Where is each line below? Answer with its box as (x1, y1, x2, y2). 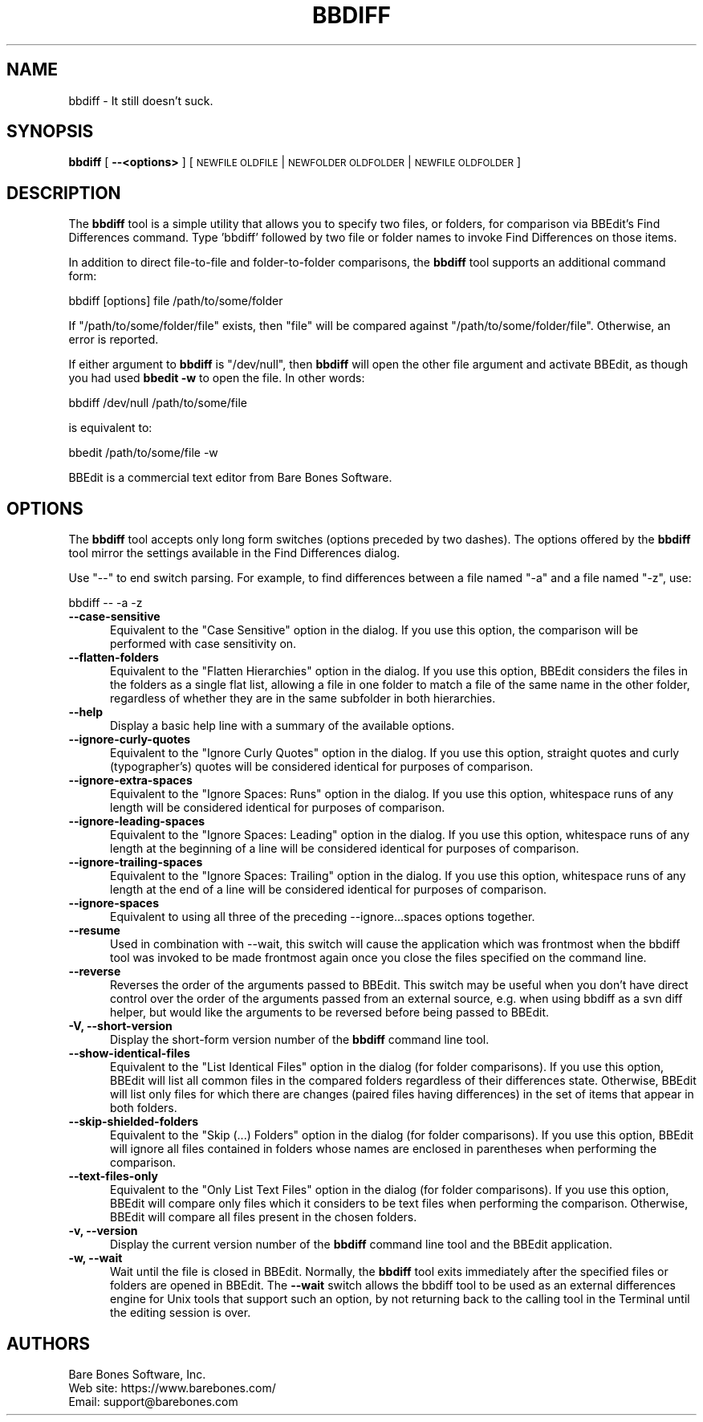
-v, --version (68, 1224, 138, 1238)
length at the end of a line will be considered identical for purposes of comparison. (110, 882, 547, 897)
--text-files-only (68, 1169, 158, 1184)
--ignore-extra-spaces (68, 773, 193, 788)
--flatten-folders (68, 650, 159, 665)
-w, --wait (68, 1251, 123, 1265)
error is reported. (68, 332, 159, 347)
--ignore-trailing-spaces (68, 855, 203, 870)
